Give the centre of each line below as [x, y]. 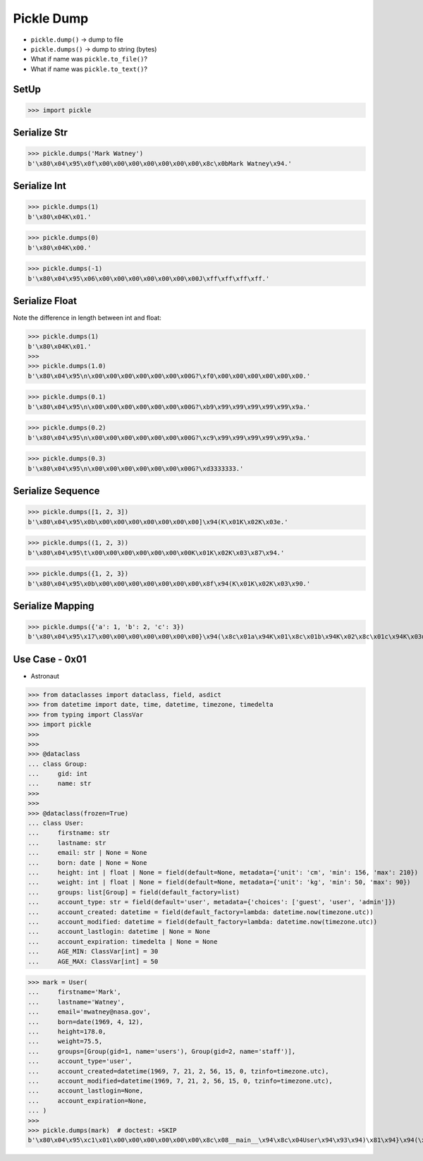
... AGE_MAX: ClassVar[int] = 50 [93, 961]
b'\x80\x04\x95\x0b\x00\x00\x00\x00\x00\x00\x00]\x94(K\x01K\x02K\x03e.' [158, 522]
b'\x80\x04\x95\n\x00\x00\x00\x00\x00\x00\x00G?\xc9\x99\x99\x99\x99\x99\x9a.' [169, 438]
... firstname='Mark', [74, 992]
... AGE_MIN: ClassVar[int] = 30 [93, 952]
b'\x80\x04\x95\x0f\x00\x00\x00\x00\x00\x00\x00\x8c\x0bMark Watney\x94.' [160, 163]
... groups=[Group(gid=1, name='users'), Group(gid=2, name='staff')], [162, 1051]
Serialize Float [45, 301]
